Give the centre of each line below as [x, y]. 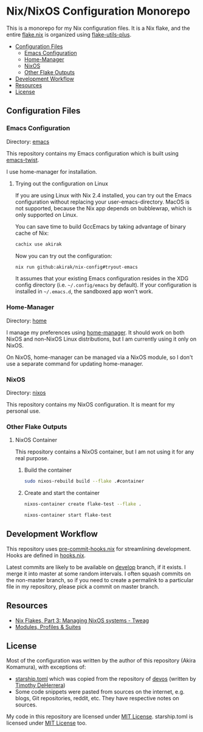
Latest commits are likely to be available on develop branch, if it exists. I [96, 567]
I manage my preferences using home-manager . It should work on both [95, 332]
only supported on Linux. [46, 215]
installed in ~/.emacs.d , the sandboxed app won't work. [84, 291]
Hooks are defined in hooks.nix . [46, 555]
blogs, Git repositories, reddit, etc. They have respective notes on [97, 698]
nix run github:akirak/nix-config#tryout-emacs [76, 267]
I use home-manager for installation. [52, 171]
